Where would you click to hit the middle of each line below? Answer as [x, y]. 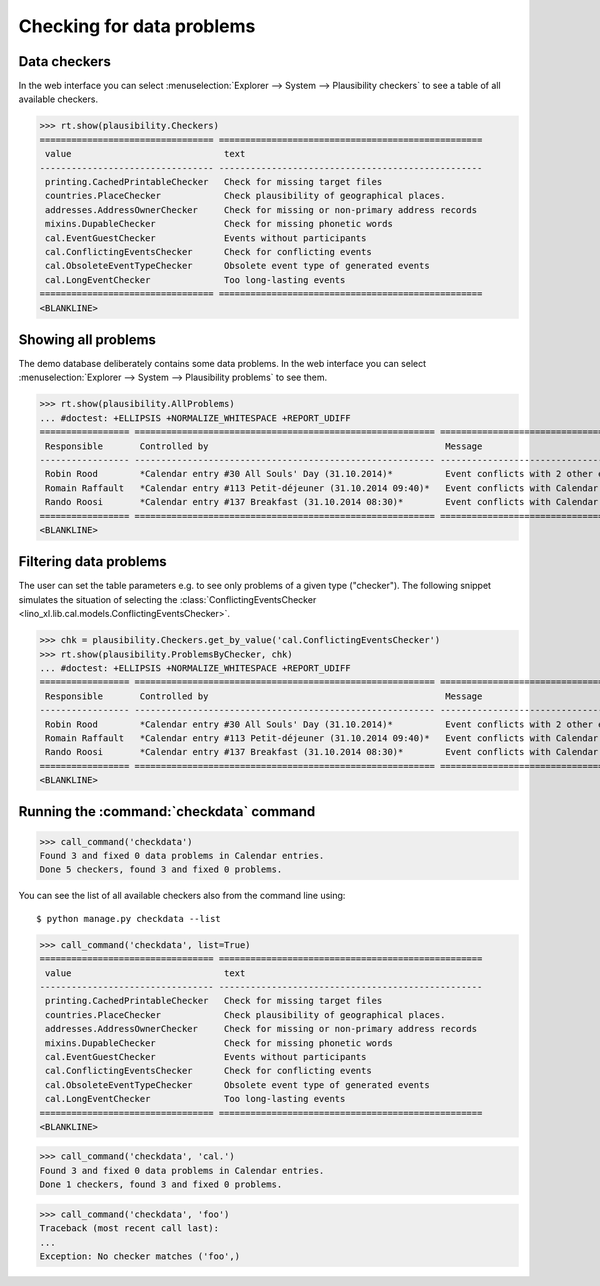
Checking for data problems [137, 26]
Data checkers [65, 61]
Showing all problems [87, 339]
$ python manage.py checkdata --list [129, 918]
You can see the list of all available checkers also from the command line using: [182, 896]
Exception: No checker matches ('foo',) [139, 1256]
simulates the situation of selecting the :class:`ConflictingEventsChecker [167, 599]
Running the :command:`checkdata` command [167, 811]
